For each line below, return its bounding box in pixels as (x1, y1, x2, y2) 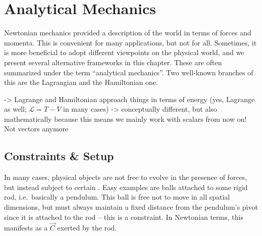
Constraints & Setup (4, 148, 114, 164)
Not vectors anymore (4, 123, 69, 134)
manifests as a (4, 222, 48, 233)
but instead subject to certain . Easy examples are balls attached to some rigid (4, 181, 248, 192)
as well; (4, 104, 27, 114)
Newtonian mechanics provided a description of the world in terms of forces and (4, 27, 251, 38)
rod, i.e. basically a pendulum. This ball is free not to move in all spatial (4, 192, 230, 202)
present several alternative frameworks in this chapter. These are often (4, 57, 222, 67)
